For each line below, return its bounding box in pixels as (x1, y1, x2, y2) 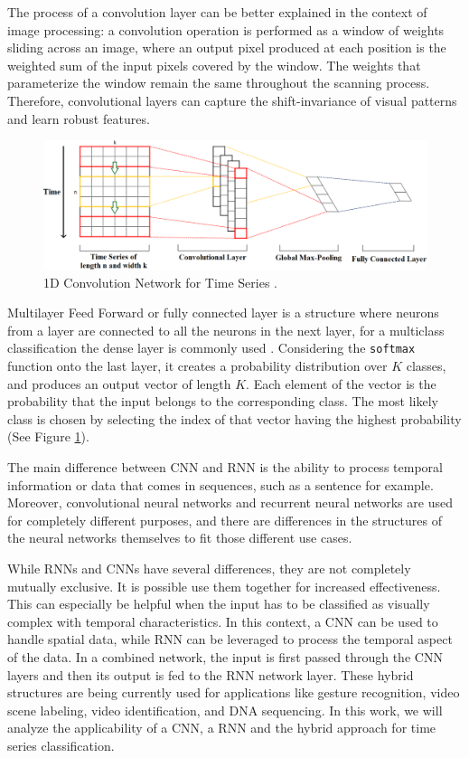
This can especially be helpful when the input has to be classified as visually (7, 594, 430, 613)
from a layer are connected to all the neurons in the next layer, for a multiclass (7, 320, 445, 339)
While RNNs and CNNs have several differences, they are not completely (7, 558, 411, 577)
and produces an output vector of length (7, 374, 231, 393)
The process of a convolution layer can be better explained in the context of (7, 3, 427, 21)
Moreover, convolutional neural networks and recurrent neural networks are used (7, 493, 453, 512)
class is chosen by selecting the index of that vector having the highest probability (7, 409, 462, 428)
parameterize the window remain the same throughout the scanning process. (7, 73, 430, 92)
